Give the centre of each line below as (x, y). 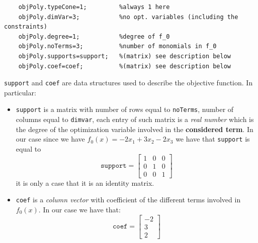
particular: (20, 92)
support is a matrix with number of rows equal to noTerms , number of (125, 109)
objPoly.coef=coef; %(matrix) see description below (125, 66)
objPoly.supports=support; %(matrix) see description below (125, 56)
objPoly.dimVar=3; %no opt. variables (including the (128, 17)
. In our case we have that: (79, 209)
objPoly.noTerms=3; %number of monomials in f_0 (117, 46)
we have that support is (213, 139)
